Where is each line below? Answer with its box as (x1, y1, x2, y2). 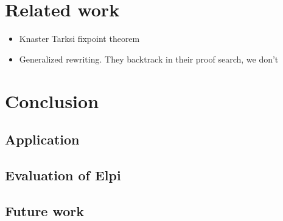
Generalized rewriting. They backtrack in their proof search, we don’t (19, 52, 279, 65)
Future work (5, 201, 85, 220)
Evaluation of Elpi (5, 165, 121, 184)
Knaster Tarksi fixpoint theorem (19, 32, 140, 45)
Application (5, 130, 80, 149)
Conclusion (5, 88, 99, 113)
